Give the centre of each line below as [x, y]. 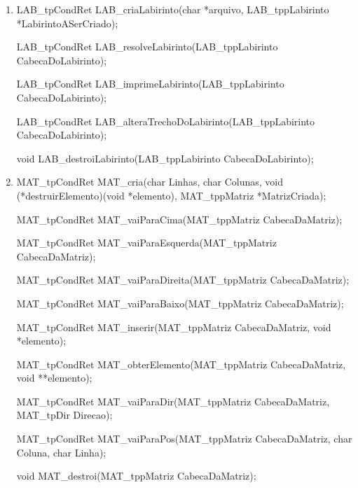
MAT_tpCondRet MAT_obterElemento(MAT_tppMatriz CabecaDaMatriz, [181, 364]
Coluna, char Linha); [61, 452]
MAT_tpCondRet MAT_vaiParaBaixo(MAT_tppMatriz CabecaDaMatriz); [180, 303]
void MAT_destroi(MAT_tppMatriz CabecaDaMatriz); [136, 476]
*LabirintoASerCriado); [67, 23]
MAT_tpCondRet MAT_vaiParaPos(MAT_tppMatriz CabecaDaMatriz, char [184, 439]
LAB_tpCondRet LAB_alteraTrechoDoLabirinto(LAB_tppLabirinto [166, 121]
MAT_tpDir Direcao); [64, 415]
